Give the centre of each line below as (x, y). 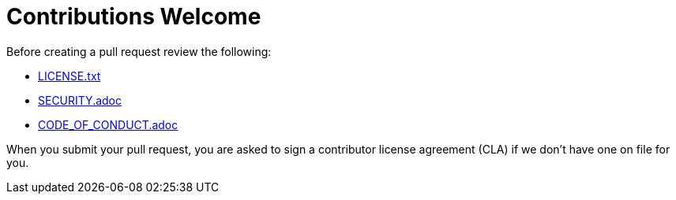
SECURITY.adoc (80, 100)
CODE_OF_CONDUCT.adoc (108, 124)
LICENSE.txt (69, 76)
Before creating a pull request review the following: (139, 51)
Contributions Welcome (134, 17)
